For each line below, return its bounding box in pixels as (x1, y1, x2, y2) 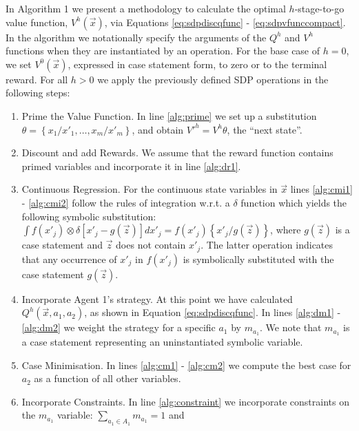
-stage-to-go (294, 1, 345, 15)
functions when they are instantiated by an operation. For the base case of (6, 43, 320, 58)
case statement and (21, 238, 103, 252)
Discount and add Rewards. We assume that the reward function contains (21, 145, 334, 160)
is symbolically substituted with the (183, 251, 334, 266)
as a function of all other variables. (34, 371, 181, 386)
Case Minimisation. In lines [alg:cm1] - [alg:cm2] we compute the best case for (21, 357, 351, 372)
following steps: (6, 85, 70, 100)
